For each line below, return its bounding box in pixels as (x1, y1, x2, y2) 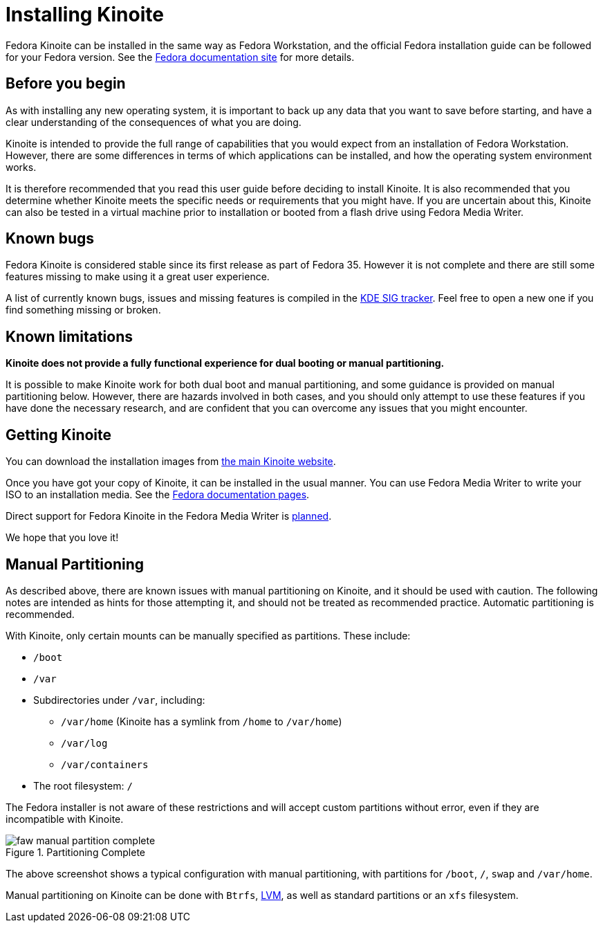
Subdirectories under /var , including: (33, 693, 205, 706)
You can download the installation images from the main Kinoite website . (6, 455, 336, 468)
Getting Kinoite (6, 426, 112, 444)
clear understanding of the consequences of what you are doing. (6, 116, 301, 128)
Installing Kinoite (6, 3, 164, 26)
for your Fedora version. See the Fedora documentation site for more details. (6, 51, 355, 63)
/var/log (61, 737, 108, 749)
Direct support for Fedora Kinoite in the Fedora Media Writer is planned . (6, 510, 332, 522)
